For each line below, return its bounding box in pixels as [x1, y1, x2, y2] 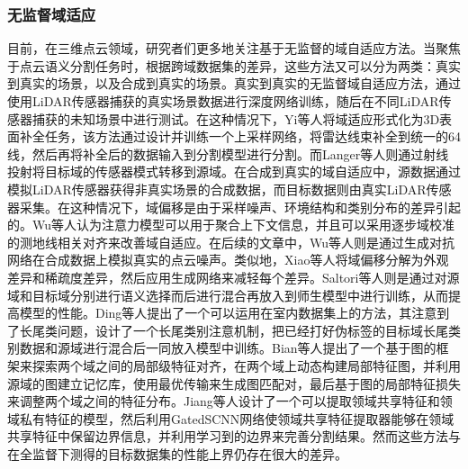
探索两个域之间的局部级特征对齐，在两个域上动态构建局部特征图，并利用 [31, 356, 461, 374]
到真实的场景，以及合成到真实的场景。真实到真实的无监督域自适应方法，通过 [7, 74, 461, 93]
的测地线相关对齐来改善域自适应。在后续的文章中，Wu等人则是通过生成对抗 [7, 232, 455, 251]
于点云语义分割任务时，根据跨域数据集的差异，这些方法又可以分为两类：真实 [7, 56, 461, 75]
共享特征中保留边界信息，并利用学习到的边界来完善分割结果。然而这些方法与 [7, 427, 461, 446]
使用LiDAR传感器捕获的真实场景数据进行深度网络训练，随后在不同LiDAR [7, 92, 439, 110]
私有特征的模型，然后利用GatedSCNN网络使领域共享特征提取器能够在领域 [19, 409, 454, 428]
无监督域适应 [7, 3, 96, 25]
